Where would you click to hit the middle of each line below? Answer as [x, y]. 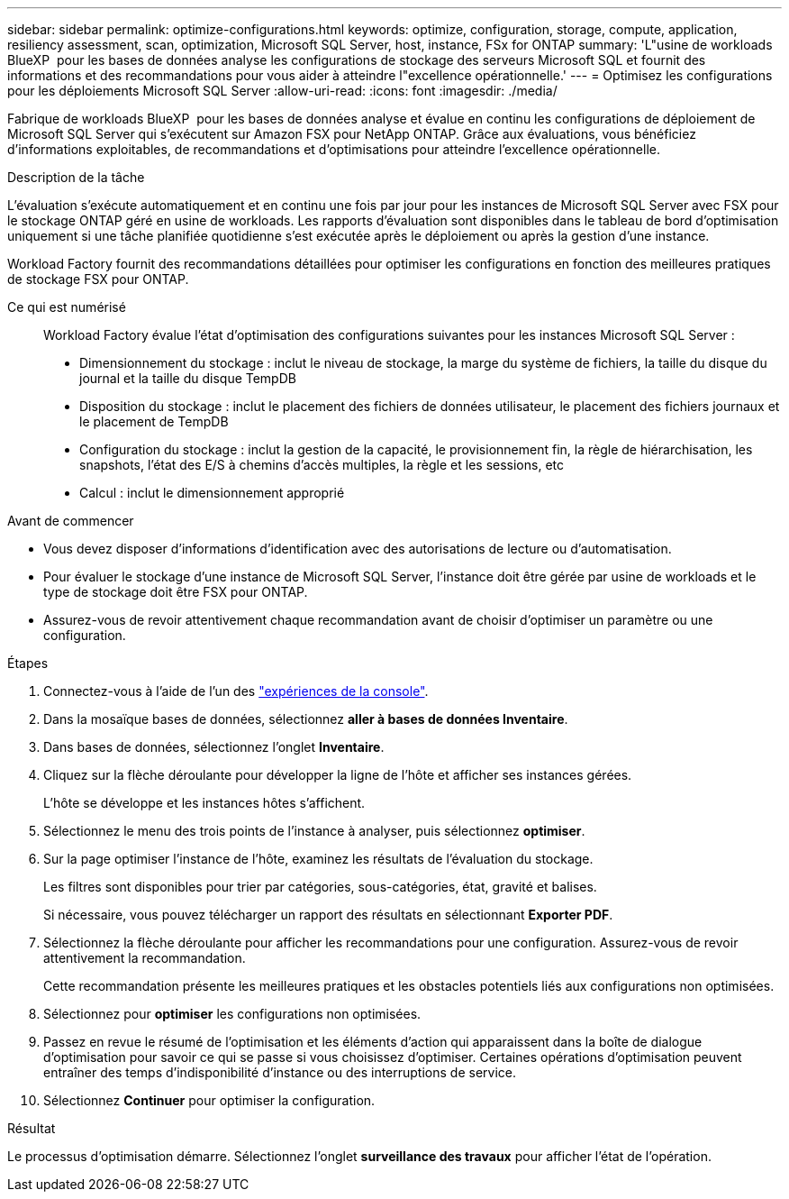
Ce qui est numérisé [67, 307]
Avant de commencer [71, 521]
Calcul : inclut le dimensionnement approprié [212, 493]
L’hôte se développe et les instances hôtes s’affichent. [204, 803]
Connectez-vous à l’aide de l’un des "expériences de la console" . [236, 691]
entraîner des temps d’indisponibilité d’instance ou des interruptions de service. [280, 1072]
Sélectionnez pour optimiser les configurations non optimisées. [232, 1014]
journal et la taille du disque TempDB [188, 378]
